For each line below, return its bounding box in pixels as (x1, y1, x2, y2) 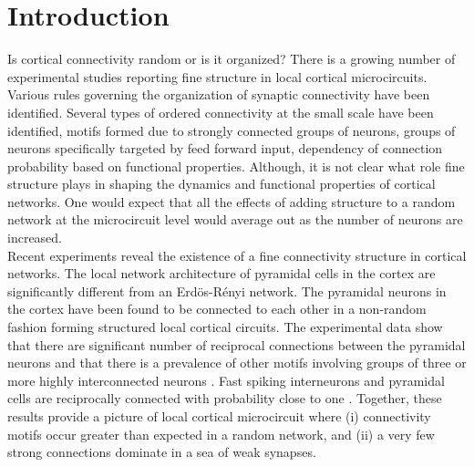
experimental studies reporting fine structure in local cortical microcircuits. (7, 67, 428, 86)
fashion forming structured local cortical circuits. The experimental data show (7, 317, 443, 337)
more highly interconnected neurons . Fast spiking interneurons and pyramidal (7, 370, 445, 389)
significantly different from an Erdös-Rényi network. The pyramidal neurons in (7, 281, 447, 300)
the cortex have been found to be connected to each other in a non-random (7, 299, 427, 318)
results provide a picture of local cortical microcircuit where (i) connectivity (7, 407, 431, 425)
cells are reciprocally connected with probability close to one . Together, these (7, 389, 442, 408)
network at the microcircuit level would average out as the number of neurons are (7, 210, 463, 229)
